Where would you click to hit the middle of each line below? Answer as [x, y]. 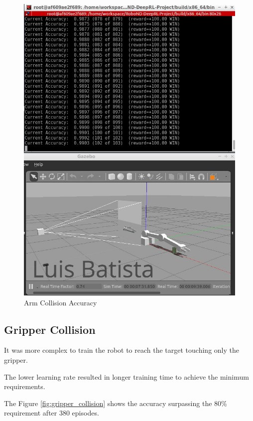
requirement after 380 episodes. [52, 413]
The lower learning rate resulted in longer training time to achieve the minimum [126, 376]
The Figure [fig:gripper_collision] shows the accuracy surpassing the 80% [116, 403]
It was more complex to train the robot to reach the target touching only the [122, 350]
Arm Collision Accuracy [61, 302]
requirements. [25, 386]
